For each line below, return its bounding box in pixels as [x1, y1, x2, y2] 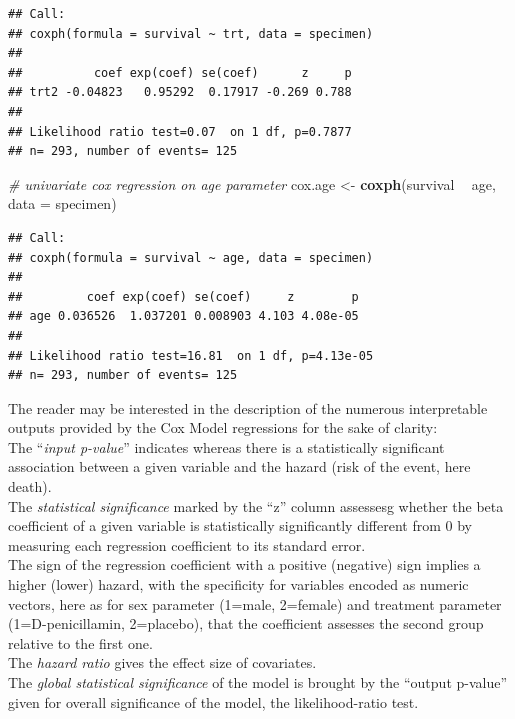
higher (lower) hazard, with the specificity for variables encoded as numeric [8, 574, 469, 595]
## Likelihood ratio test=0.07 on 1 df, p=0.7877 [8, 124, 352, 139]
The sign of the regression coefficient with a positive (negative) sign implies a [8, 554, 481, 575]
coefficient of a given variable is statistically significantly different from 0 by [8, 515, 472, 536]
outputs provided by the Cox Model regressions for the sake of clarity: [8, 417, 438, 438]
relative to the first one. [8, 632, 153, 653]
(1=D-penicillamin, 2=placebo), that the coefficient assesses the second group [8, 613, 484, 634]
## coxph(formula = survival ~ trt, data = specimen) [8, 26, 374, 41]
